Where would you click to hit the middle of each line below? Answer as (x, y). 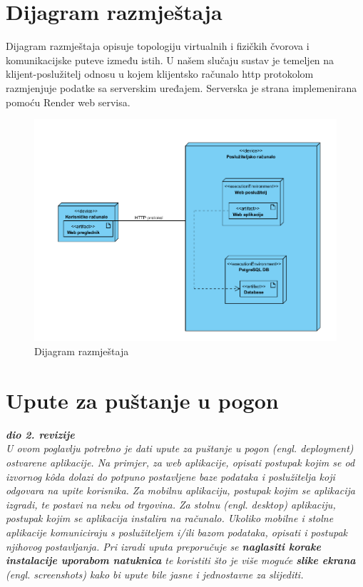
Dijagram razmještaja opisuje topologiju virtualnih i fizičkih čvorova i (158, 46)
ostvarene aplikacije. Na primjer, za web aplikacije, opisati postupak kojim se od (180, 462)
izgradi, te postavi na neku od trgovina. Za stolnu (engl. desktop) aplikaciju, (171, 504)
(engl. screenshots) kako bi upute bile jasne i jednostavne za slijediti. (155, 574)
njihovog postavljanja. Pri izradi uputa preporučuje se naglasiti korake (163, 546)
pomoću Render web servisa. (68, 102)
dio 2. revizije (40, 434)
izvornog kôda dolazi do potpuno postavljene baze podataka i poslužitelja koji (170, 476)
